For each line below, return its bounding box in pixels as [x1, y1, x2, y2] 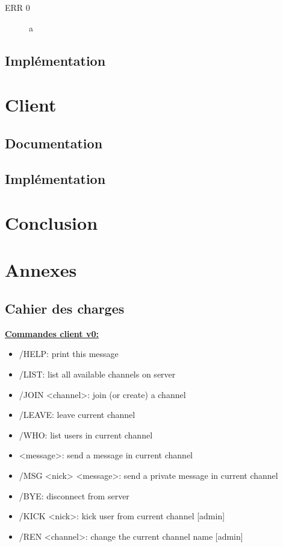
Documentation [5, 133, 103, 152]
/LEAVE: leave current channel [19, 408, 135, 421]
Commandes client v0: [5, 327, 99, 340]
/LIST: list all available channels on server [19, 368, 176, 381]
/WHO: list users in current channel [19, 428, 153, 441]
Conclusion [5, 210, 98, 235]
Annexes [5, 258, 77, 282]
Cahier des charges [5, 299, 125, 318]
